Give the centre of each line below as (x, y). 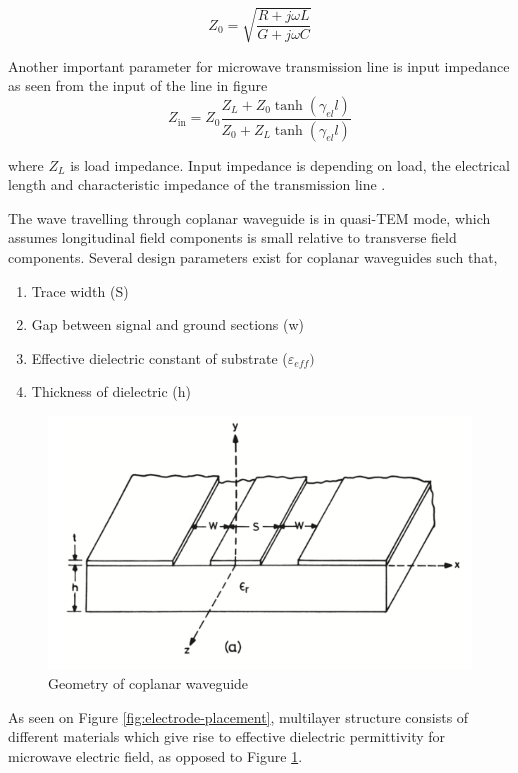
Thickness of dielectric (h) (111, 391)
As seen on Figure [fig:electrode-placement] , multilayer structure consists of (238, 716)
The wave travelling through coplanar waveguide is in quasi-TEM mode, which (249, 217)
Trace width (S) (80, 290)
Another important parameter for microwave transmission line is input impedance (259, 65)
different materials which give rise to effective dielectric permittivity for (227, 736)
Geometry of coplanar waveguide (148, 683)
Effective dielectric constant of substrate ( (159, 357)
